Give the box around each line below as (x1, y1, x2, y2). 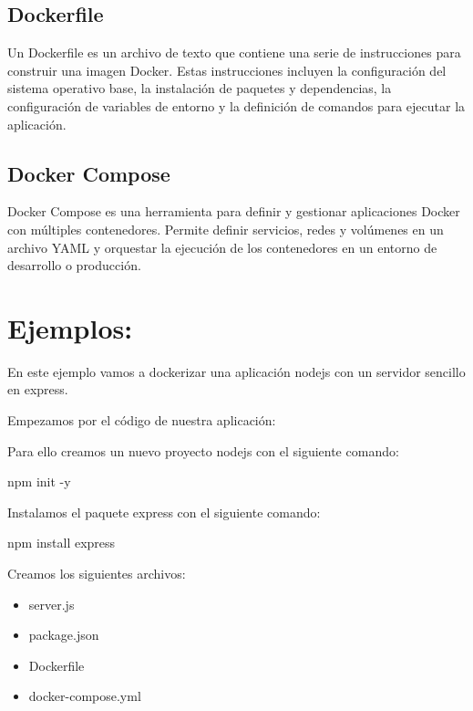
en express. (7, 380, 68, 399)
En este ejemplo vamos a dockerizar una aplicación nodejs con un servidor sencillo (7, 361, 466, 381)
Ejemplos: (7, 308, 133, 346)
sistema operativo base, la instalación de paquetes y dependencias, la (7, 78, 392, 98)
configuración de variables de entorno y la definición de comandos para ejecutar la (7, 96, 466, 115)
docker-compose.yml (28, 686, 141, 706)
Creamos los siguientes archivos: (7, 564, 186, 583)
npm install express (7, 533, 116, 552)
